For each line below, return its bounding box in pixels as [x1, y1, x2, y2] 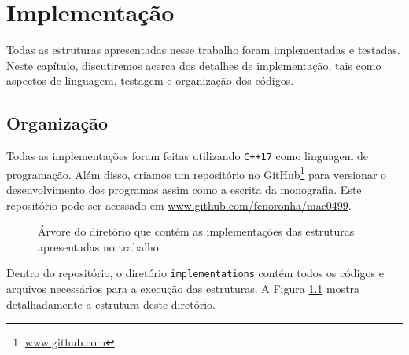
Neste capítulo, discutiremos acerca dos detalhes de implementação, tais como [6, 57, 381, 73]
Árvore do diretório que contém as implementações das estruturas [38, 223, 355, 240]
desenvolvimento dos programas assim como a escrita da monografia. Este [6, 181, 362, 198]
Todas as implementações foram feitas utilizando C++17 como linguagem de [6, 148, 368, 164]
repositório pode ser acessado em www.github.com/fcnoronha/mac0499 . [6, 196, 352, 213]
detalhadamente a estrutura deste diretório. [6, 295, 216, 312]
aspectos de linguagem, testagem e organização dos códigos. [6, 72, 294, 89]
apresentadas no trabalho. [38, 238, 162, 254]
